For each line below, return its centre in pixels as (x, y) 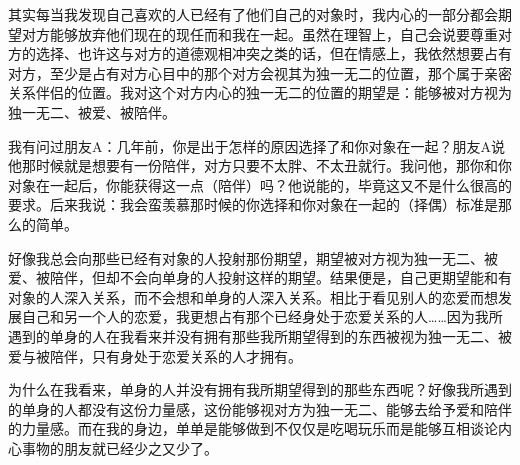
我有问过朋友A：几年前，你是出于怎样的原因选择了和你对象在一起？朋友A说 (256, 145)
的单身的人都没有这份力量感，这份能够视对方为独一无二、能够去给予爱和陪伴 (260, 408)
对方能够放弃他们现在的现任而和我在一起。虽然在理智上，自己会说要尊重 (259, 33)
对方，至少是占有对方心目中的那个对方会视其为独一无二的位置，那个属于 (246, 72)
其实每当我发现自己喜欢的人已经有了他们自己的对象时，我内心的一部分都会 (253, 14)
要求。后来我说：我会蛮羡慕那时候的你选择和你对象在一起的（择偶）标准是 (253, 204)
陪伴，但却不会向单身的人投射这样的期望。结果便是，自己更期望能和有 (280, 277)
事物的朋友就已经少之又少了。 (119, 447)
